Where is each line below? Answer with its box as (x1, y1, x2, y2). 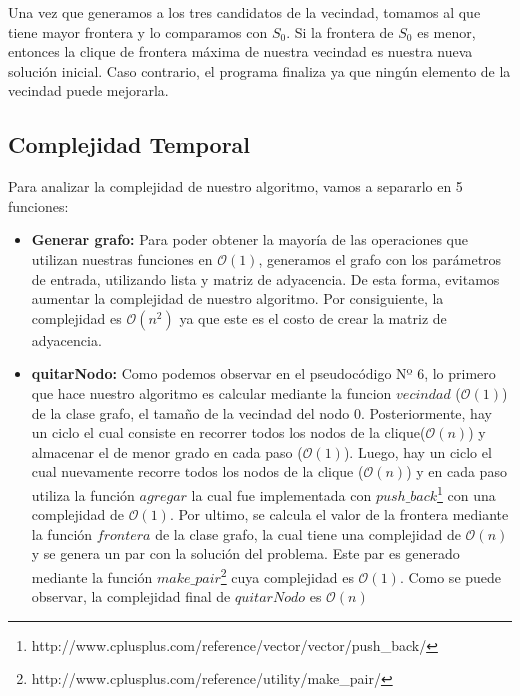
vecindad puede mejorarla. (8, 80, 169, 101)
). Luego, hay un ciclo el (343, 441, 492, 462)
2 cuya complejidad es (220, 563, 354, 587)
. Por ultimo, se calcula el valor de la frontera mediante (169, 504, 509, 525)
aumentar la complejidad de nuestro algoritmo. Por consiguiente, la (31, 288, 444, 309)
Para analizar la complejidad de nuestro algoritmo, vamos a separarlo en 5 (8, 176, 463, 197)
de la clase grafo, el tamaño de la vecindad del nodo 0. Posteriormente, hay (31, 402, 492, 423)
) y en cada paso (406, 461, 507, 482)
